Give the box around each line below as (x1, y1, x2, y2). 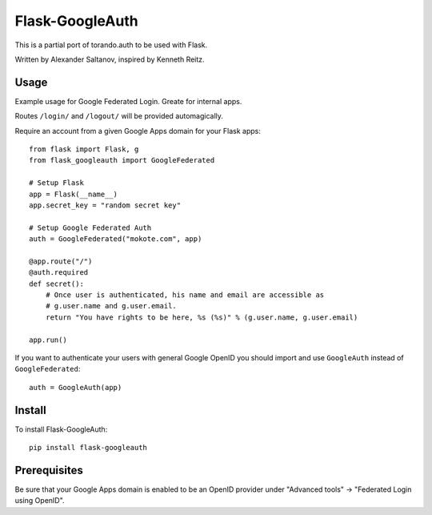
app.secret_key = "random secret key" (29, 200, 182, 210)
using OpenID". (14, 496, 65, 505)
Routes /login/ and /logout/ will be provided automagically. (14, 111, 224, 121)
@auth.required (29, 268, 89, 277)
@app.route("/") (29, 256, 93, 266)
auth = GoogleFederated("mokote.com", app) (29, 235, 202, 243)
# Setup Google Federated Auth (29, 223, 152, 232)
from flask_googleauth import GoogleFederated (29, 156, 215, 165)
